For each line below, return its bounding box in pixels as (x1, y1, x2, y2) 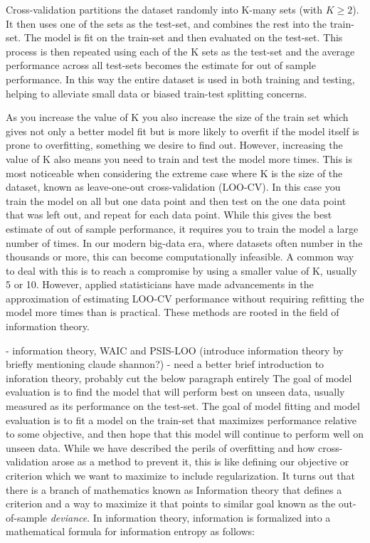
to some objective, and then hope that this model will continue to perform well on (6, 426, 364, 441)
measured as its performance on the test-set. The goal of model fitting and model (6, 399, 360, 413)
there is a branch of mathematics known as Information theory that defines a (6, 482, 342, 497)
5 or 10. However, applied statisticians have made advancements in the (6, 277, 314, 292)
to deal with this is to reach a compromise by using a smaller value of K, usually (6, 263, 357, 278)
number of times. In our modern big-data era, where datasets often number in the (6, 235, 363, 250)
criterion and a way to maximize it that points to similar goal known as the (6, 496, 336, 511)
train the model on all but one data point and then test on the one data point (6, 193, 347, 208)
